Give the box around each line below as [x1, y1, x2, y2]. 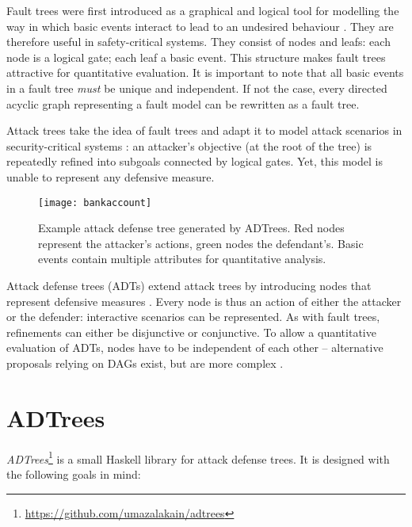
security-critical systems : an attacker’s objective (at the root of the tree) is [6, 137, 372, 154]
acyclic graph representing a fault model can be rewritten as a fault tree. [6, 95, 360, 112]
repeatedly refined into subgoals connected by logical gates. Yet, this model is [6, 153, 383, 170]
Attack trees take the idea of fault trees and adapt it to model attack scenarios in [6, 122, 402, 139]
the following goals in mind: [6, 465, 141, 482]
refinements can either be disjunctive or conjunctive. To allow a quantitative [6, 323, 376, 340]
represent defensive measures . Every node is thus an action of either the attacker [6, 292, 402, 309]
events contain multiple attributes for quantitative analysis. [38, 250, 326, 267]
